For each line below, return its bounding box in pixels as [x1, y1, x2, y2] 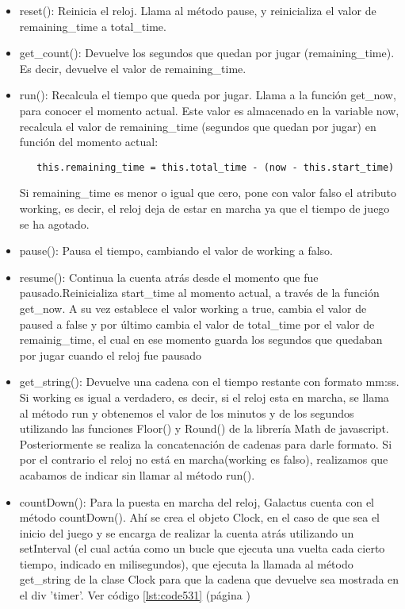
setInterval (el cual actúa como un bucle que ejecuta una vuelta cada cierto [19, 540, 385, 557]
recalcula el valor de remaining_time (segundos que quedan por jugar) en [19, 118, 376, 134]
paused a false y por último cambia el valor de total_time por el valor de [19, 315, 375, 332]
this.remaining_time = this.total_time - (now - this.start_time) [36, 161, 395, 173]
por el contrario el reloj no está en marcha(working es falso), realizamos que [19, 451, 388, 468]
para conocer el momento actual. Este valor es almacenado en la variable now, [19, 102, 399, 118]
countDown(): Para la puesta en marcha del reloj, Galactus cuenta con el [19, 493, 374, 510]
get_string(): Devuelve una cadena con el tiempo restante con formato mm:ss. [19, 373, 399, 390]
